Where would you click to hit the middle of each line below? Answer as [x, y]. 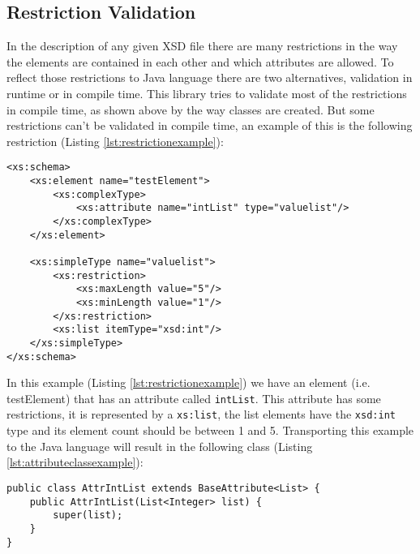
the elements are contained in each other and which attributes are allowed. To [200, 61]
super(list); [88, 515]
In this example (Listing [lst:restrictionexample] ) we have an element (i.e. [189, 382]
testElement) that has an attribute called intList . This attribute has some [194, 398]
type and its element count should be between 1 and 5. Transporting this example [210, 430]
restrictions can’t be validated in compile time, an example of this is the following [210, 125]
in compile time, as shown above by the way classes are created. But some [191, 109]
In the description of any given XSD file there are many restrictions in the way [202, 46]
